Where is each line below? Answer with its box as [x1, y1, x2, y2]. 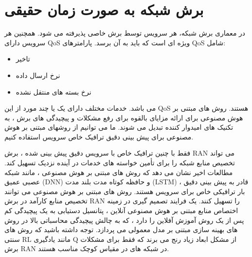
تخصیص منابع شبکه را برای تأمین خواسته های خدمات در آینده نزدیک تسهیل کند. [4, 158, 235, 168]
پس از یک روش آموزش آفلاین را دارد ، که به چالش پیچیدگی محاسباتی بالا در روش [4, 215, 244, 225]
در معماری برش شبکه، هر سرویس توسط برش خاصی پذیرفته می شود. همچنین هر [4, 28, 246, 38]
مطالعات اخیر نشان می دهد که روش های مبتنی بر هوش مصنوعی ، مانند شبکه [4, 167, 233, 177]
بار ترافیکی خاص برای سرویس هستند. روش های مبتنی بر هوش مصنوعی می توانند [4, 186, 245, 196]
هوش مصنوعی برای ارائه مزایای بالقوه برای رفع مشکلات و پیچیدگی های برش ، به [4, 112, 243, 122]
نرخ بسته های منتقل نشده [16, 86, 91, 97]
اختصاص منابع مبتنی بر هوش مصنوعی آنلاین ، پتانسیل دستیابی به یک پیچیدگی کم [4, 205, 238, 216]
